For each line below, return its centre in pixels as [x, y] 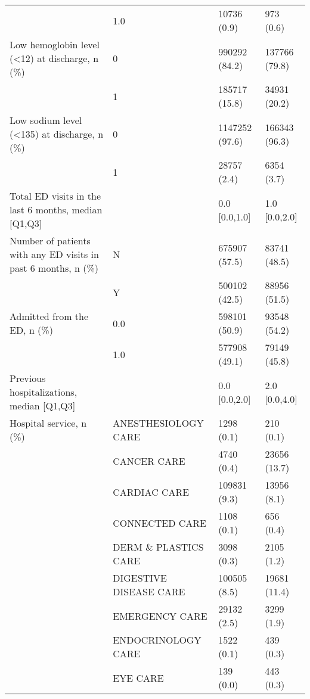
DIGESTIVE [140, 578]
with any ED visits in [54, 254]
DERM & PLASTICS [158, 547]
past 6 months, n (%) [54, 268]
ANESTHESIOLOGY [158, 423]
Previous [28, 378]
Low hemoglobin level [55, 44]
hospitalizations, [44, 392]
